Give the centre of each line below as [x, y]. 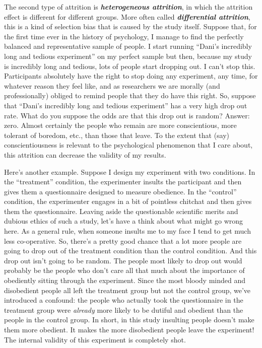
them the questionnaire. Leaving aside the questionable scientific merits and [121, 211]
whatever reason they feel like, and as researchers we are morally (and [112, 85]
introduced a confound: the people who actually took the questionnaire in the [124, 300]
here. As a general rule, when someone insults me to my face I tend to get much [127, 231]
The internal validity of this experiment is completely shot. [95, 339]
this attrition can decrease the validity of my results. [85, 154]
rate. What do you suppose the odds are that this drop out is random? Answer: [127, 115]
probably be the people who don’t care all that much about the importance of [124, 270]
